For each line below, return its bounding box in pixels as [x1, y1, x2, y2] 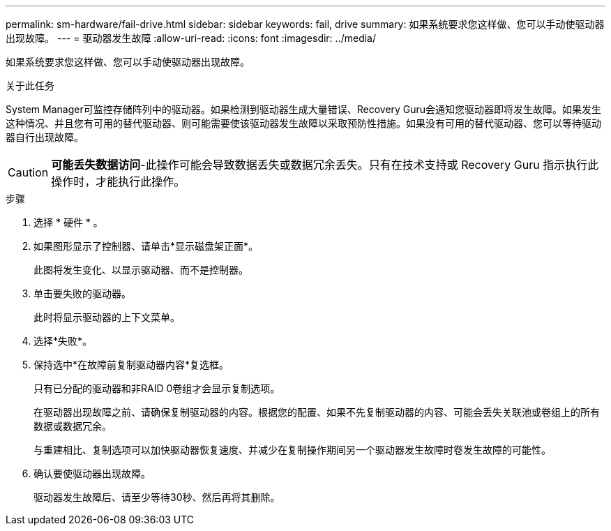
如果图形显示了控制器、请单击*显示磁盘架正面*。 [33, 240, 259, 252]
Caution [8, 165, 49, 179]
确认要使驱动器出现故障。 [33, 468, 151, 479]
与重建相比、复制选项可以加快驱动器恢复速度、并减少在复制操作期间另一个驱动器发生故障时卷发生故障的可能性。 [33, 444, 551, 456]
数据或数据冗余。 [33, 420, 112, 432]
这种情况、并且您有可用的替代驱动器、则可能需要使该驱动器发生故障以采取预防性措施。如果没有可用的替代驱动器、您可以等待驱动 [6, 117, 601, 129]
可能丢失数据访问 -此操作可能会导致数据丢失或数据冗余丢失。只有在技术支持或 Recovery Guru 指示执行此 [51, 158, 599, 172]
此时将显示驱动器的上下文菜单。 [33, 311, 180, 323]
